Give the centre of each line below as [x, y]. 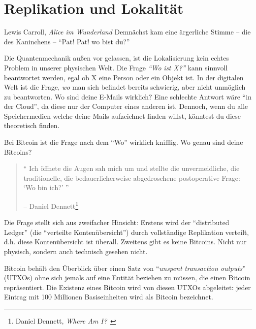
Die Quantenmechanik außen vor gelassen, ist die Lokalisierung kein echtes [116, 58]
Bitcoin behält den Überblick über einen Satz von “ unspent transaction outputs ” [125, 268]
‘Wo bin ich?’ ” [46, 187]
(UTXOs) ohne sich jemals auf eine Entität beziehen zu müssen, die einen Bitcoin [127, 278]
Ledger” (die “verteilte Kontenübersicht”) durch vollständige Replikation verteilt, [127, 232]
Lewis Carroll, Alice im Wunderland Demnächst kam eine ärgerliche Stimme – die [127, 32]
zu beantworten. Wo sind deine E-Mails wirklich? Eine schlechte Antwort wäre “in [128, 96]
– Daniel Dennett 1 [51, 205]
